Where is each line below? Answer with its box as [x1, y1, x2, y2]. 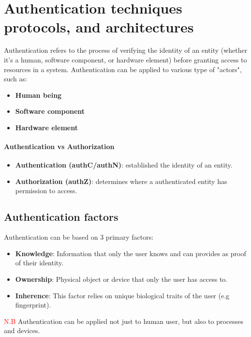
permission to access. [15, 185, 77, 196]
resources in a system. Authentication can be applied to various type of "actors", [4, 64, 242, 74]
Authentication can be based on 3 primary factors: [4, 232, 154, 242]
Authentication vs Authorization [4, 141, 115, 152]
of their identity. [15, 258, 64, 268]
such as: [4, 74, 27, 84]
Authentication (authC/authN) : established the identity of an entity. [15, 160, 233, 170]
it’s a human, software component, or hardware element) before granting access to [4, 54, 247, 64]
